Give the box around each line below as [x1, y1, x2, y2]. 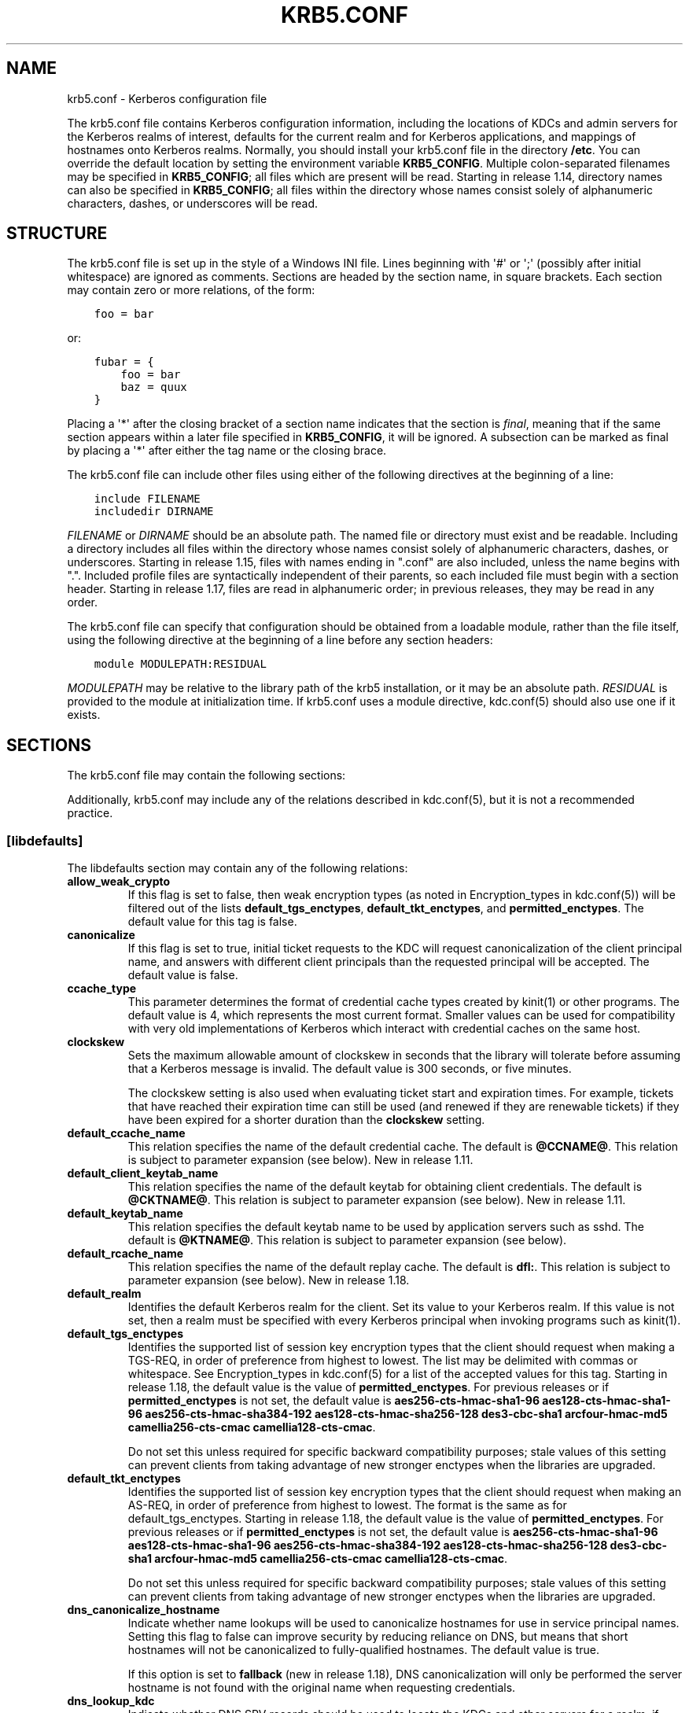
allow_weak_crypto [67, 875, 171, 889]
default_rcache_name [67, 1247, 184, 1261]
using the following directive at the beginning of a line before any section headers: [67, 633, 493, 647]
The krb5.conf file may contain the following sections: [67, 768, 346, 783]
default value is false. [127, 968, 238, 982]
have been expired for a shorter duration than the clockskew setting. [127, 1113, 485, 1127]
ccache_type [67, 982, 137, 996]
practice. [67, 806, 113, 820]
